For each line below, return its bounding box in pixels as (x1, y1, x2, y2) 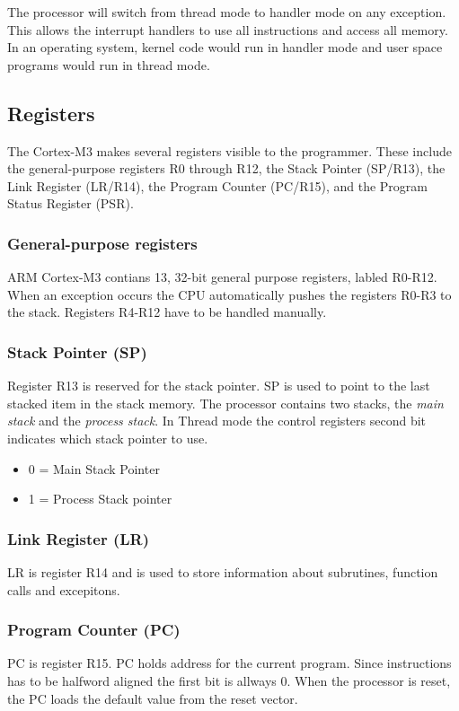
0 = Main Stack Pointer (28, 459, 160, 478)
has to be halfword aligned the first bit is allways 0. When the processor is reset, (7, 671, 451, 689)
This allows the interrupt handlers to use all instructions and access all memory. (7, 20, 448, 39)
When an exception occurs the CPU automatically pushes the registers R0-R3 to (7, 285, 452, 303)
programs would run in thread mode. (7, 55, 210, 74)
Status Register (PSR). (7, 194, 134, 213)
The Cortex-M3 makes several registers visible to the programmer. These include (7, 141, 452, 160)
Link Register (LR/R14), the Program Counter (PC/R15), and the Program (7, 176, 428, 195)
